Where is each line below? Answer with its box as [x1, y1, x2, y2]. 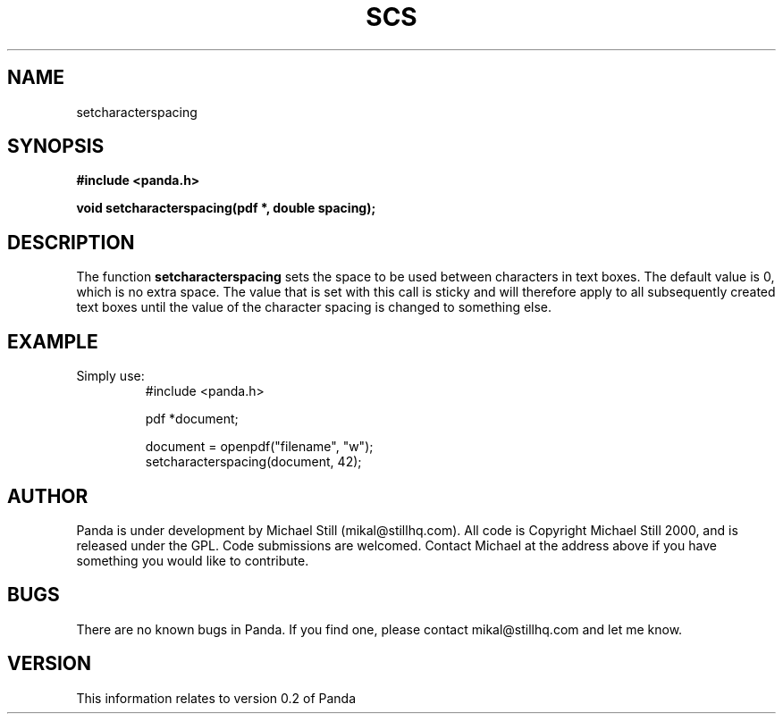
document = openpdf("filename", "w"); [145, 439, 374, 455]
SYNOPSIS [7, 135, 105, 158]
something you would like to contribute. [76, 552, 309, 568]
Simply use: [76, 368, 145, 384]
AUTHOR [7, 484, 88, 507]
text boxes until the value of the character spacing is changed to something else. [76, 299, 552, 315]
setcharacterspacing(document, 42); [145, 454, 362, 470]
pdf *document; [145, 411, 239, 427]
